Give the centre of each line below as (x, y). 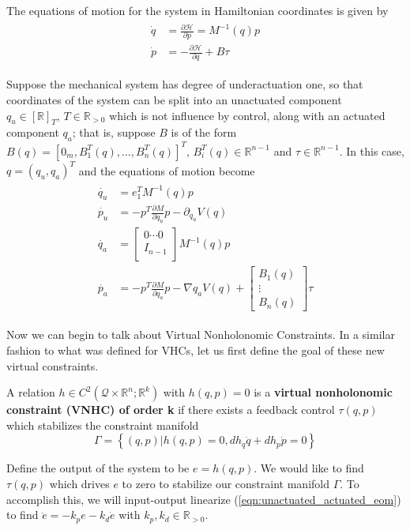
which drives (79, 484)
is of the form (204, 132)
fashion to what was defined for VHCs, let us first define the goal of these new (196, 350)
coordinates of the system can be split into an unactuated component (174, 99)
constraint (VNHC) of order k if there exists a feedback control (171, 410)
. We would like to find (309, 468)
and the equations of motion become (167, 170)
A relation (31, 392)
